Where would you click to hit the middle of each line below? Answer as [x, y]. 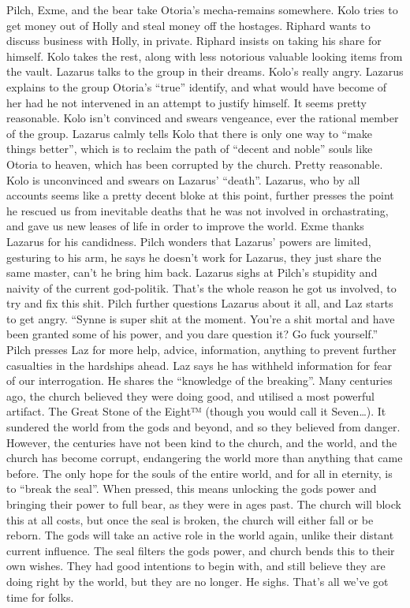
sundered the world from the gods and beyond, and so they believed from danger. [203, 427]
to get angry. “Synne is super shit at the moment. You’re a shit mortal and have [201, 318]
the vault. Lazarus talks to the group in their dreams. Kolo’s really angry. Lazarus [205, 71]
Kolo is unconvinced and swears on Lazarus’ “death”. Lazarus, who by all [183, 179]
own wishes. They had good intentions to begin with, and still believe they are [196, 566]
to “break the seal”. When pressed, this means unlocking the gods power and [192, 489]
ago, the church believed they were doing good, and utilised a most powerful [190, 395]
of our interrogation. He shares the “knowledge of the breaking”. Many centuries [199, 380]
